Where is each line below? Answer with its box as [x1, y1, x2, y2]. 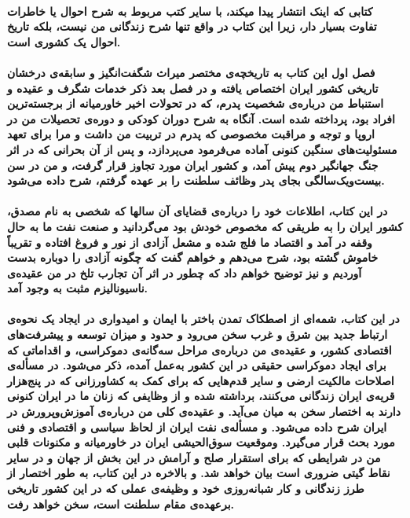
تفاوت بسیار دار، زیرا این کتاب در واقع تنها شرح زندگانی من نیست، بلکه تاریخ [7, 18, 377, 35]
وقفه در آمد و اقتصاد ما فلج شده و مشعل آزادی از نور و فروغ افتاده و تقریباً [7, 233, 372, 250]
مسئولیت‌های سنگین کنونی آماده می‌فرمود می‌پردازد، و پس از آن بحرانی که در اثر [7, 141, 397, 157]
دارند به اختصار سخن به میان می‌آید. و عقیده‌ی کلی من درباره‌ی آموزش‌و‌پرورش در [7, 403, 401, 420]
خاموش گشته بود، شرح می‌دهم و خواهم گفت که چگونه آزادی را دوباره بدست [7, 249, 379, 266]
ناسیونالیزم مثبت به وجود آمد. [7, 280, 148, 296]
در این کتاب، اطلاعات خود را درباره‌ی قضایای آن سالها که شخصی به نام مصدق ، [7, 203, 388, 219]
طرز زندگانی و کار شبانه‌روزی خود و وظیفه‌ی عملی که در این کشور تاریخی [7, 480, 364, 496]
